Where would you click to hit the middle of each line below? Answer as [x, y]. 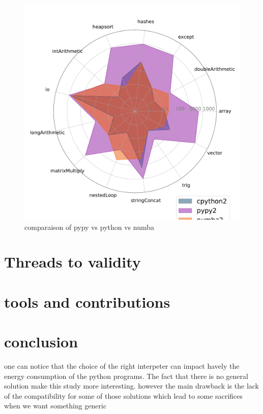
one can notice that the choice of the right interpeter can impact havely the [122, 366]
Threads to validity [72, 262]
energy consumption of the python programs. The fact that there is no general [126, 376]
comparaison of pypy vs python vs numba [90, 227]
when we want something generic [55, 406]
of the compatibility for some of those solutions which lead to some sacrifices [123, 395]
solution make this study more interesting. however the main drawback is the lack [132, 386]
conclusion [41, 342]
